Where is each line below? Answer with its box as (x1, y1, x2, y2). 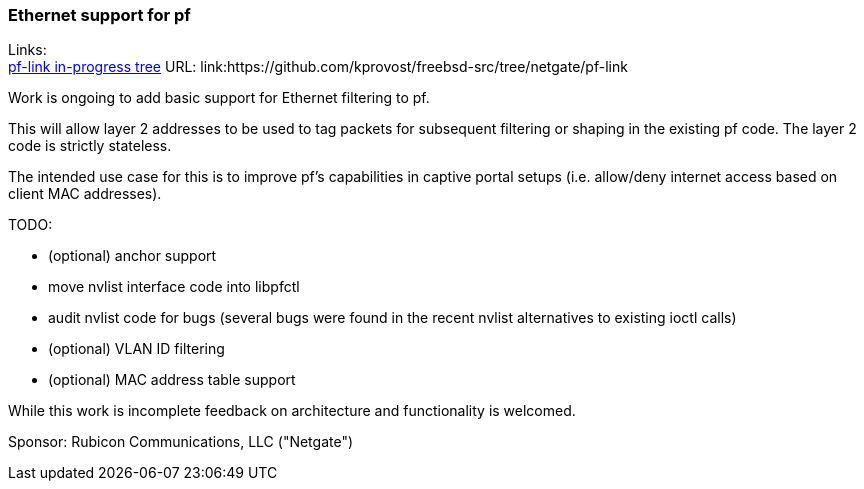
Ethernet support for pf (8, 5, 191, 25)
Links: (8, 41, 47, 59)
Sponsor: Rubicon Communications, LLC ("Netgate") (8, 433, 354, 451)
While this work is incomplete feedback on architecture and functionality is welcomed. (8, 402, 576, 420)
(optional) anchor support (48, 247, 217, 265)
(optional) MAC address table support (48, 371, 296, 389)
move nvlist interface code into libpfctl (48, 278, 300, 296)
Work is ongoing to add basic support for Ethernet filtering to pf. (8, 89, 430, 107)
